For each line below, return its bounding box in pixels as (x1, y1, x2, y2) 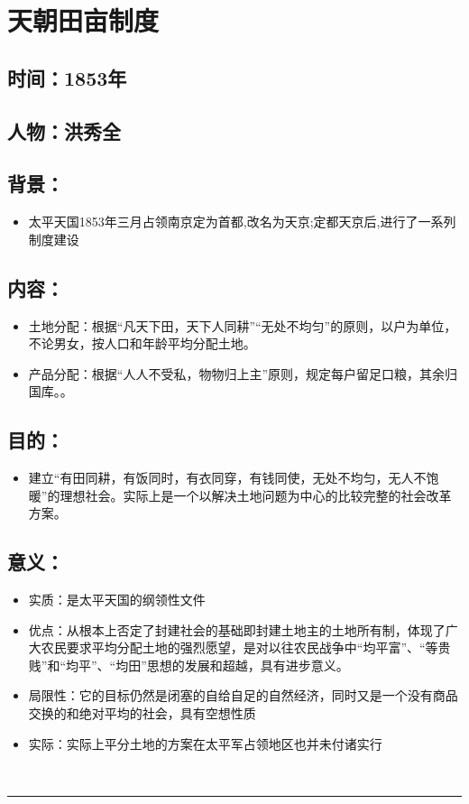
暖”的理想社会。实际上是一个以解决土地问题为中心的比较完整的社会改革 (28, 485, 452, 504)
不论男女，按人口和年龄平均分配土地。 (28, 334, 256, 353)
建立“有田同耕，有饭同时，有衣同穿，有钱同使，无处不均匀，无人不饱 (28, 468, 439, 487)
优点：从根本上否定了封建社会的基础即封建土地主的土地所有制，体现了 (28, 620, 446, 639)
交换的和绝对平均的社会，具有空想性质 (28, 704, 256, 723)
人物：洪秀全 (7, 116, 121, 144)
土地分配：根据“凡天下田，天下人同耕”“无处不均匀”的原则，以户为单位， (28, 316, 457, 335)
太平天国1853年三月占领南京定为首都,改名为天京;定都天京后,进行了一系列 (28, 212, 456, 231)
